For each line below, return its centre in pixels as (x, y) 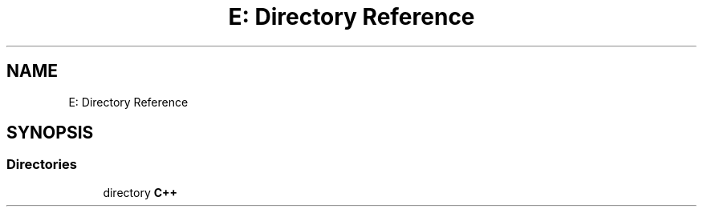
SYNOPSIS (50, 133)
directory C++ (140, 192)
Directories (42, 165)
